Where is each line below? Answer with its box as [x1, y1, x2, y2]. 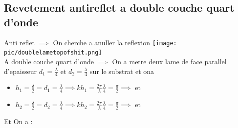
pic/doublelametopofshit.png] [4, 49, 102, 56]
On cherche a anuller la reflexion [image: [53, 37, 177, 47]
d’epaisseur [4, 66, 37, 76]
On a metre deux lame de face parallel [112, 56, 227, 66]
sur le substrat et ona [90, 66, 154, 76]
